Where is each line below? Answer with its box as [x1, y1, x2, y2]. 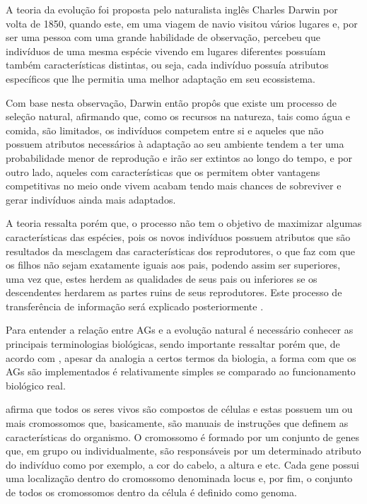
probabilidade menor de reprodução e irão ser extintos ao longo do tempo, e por [6, 150, 353, 165]
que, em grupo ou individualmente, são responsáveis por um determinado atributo [6, 443, 361, 458]
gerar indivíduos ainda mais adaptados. [6, 192, 176, 206]
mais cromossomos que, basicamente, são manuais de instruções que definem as [6, 416, 349, 430]
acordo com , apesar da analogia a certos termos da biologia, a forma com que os [6, 350, 356, 365]
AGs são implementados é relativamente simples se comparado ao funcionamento [6, 364, 356, 379]
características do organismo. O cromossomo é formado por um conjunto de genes [6, 429, 359, 444]
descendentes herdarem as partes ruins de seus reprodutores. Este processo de [6, 285, 342, 300]
